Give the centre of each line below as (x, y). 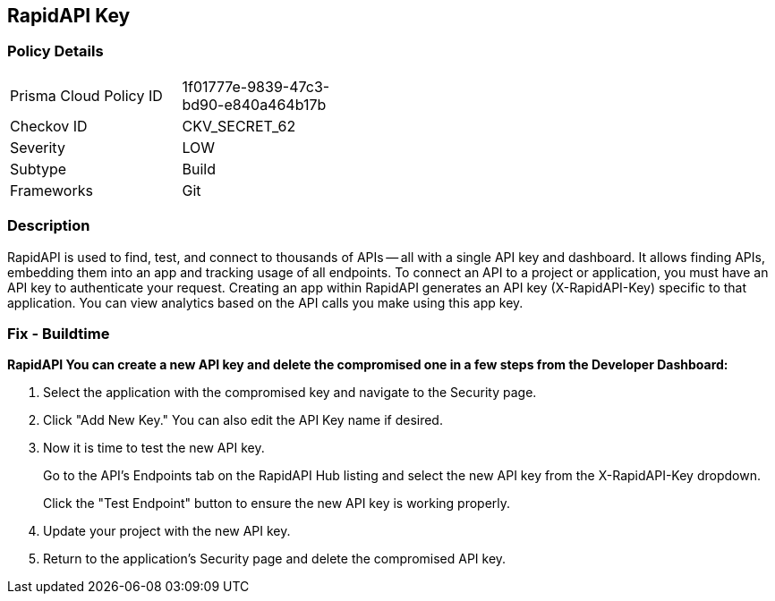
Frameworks (51, 190)
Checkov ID (49, 126)
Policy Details (55, 51)
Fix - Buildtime (59, 333)
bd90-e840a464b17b (254, 104)
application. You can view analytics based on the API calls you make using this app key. (265, 302)
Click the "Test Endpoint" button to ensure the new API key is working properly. (277, 504)
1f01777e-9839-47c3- (256, 86)
